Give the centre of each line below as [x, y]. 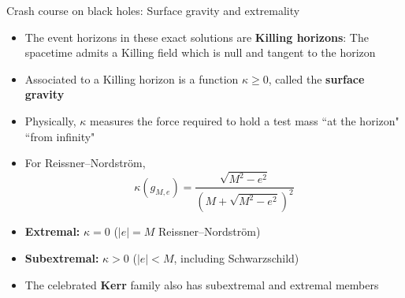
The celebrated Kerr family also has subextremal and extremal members [202, 284]
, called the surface [316, 78]
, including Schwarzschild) [236, 258]
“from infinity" [60, 136]
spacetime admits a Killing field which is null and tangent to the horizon [200, 52]
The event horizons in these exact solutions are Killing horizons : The [197, 37]
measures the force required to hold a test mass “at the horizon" [245, 120]
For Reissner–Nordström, [85, 163]
